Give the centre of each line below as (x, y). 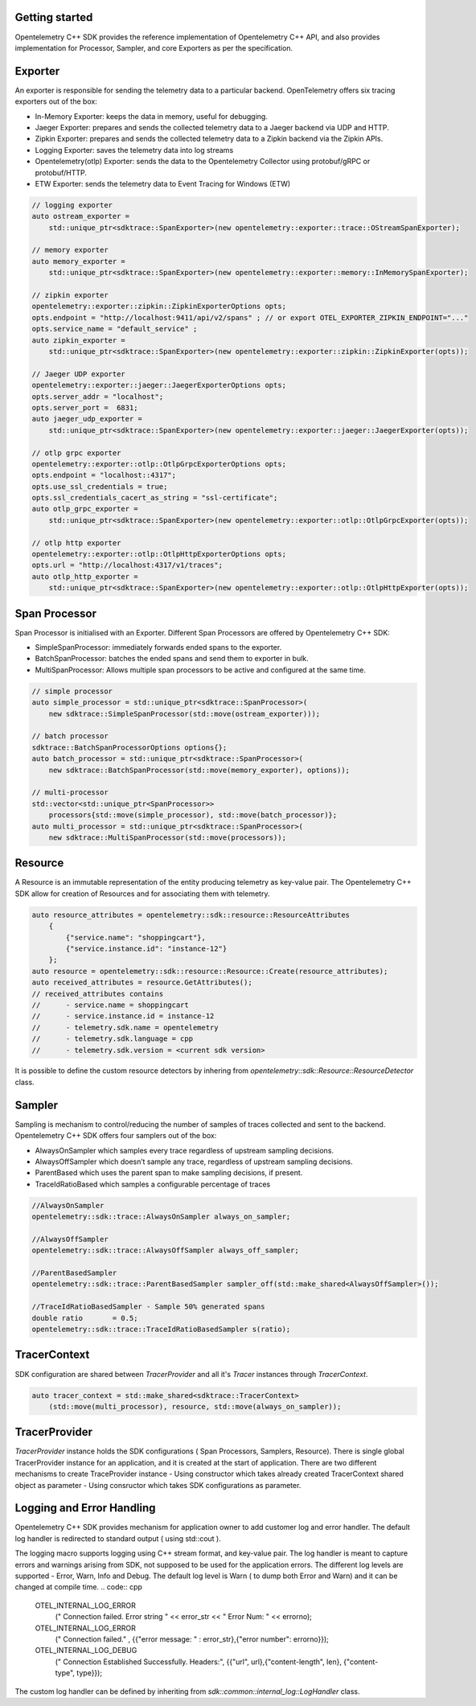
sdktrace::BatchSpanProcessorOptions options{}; (129, 747)
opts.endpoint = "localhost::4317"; (104, 475)
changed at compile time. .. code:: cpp (78, 1587)
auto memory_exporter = (79, 261)
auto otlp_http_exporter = (85, 576)
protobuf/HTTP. (61, 172)
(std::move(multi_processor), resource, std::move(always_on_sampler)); (195, 1406)
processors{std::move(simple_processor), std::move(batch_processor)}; (193, 815)
